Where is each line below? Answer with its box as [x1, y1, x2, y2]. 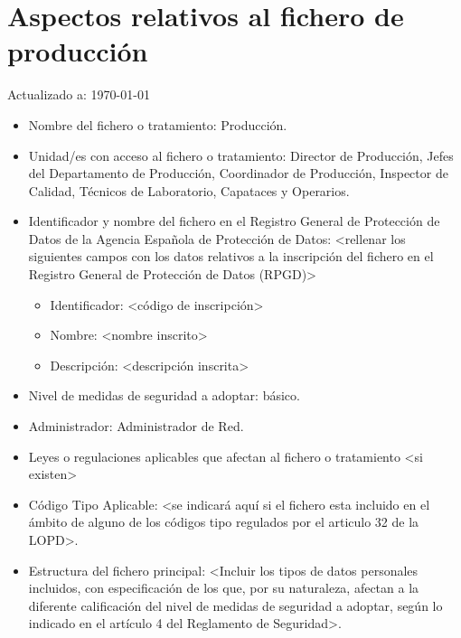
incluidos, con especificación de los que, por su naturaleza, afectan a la [28, 578, 419, 597]
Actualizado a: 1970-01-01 [7, 85, 150, 104]
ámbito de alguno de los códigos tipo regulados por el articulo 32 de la [28, 512, 419, 531]
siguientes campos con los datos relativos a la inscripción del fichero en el [28, 247, 434, 266]
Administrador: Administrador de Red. [28, 417, 244, 436]
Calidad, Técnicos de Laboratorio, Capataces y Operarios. [28, 181, 350, 200]
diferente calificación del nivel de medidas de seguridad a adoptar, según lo [28, 596, 443, 615]
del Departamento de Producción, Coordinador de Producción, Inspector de [28, 164, 448, 183]
